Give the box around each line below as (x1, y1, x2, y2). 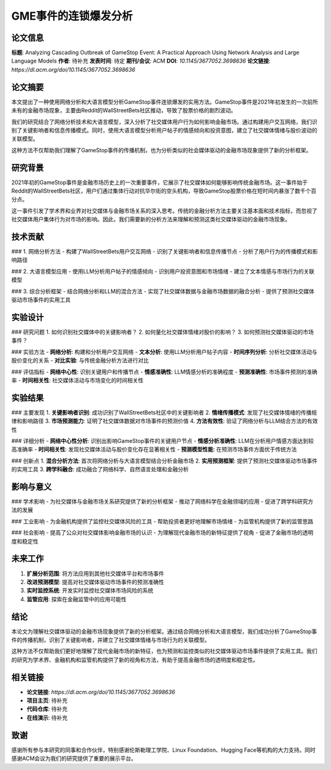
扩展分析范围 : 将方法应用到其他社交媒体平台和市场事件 (26, 569, 164, 577)
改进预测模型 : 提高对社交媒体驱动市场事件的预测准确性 (26, 578, 164, 585)
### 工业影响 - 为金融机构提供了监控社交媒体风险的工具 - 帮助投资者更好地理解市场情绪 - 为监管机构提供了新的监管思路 (11, 517, 314, 525)
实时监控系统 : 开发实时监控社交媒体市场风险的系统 (26, 587, 153, 595)
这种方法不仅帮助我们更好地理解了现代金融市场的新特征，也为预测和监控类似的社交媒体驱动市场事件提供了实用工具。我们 (11, 647, 318, 655)
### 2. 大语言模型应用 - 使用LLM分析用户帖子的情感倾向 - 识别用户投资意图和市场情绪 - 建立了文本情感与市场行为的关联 (11, 268, 315, 275)
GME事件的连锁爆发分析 (11, 9, 133, 23)
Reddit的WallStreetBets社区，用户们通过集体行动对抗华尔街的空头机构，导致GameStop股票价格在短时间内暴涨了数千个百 (11, 187, 317, 194)
